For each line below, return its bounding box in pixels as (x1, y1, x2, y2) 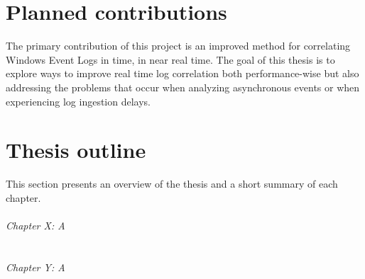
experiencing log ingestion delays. (6, 93, 151, 108)
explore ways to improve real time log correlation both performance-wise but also (6, 66, 359, 81)
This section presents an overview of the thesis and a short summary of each (6, 176, 338, 191)
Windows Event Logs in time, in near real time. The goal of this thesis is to (6, 52, 335, 67)
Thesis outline (6, 135, 146, 164)
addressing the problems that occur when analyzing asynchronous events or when (6, 79, 360, 94)
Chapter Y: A (6, 259, 65, 274)
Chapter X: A (6, 218, 65, 232)
